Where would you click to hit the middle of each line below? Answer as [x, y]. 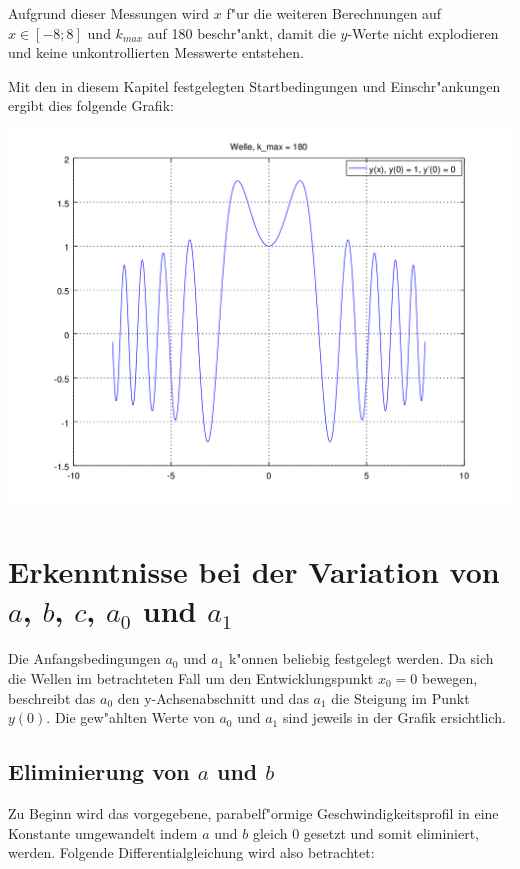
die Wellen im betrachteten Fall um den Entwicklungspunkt [191, 677]
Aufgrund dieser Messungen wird [109, 13]
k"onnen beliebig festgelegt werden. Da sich [361, 658]
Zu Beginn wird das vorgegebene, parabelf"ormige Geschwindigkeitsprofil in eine [253, 812]
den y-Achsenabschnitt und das [213, 697]
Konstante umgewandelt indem [103, 832]
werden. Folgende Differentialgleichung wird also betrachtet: [191, 852]
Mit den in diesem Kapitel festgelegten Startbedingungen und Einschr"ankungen [254, 85]
